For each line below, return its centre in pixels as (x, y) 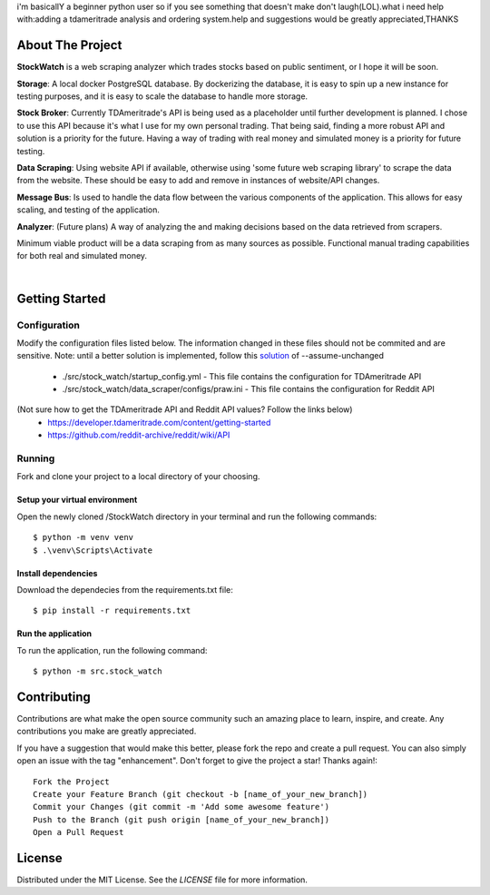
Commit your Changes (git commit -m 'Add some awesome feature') (181, 807)
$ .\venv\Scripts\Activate (93, 550)
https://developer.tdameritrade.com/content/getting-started (159, 422)
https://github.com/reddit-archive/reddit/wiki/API (139, 435)
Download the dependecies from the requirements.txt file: (125, 589)
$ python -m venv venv (83, 537)
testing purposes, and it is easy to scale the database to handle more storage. (162, 96)
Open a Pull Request (78, 832)
